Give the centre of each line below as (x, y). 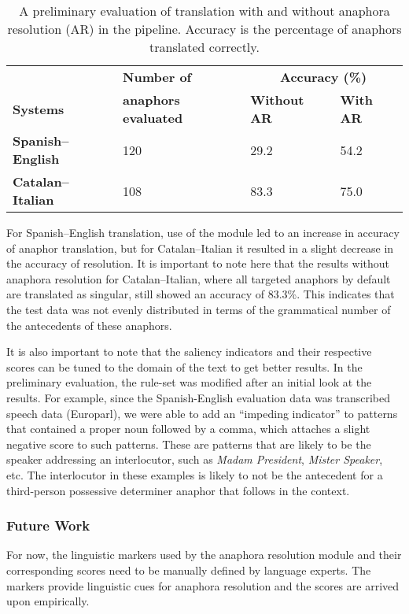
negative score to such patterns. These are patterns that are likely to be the (189, 444)
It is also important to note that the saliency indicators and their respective (189, 351)
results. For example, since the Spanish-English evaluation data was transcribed (198, 397)
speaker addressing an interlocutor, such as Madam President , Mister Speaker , (195, 459)
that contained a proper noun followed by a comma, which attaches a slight (188, 429)
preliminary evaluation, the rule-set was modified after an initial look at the (189, 382)
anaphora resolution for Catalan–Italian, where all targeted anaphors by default (199, 278)
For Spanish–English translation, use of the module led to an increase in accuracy (203, 232)
